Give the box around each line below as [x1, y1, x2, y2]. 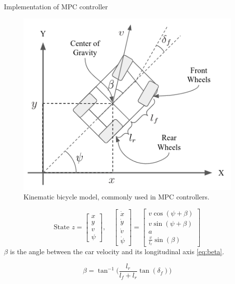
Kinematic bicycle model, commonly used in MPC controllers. [23, 192, 210, 202]
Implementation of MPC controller [4, 1, 108, 11]
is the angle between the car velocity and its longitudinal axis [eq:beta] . [10, 246, 224, 257]
